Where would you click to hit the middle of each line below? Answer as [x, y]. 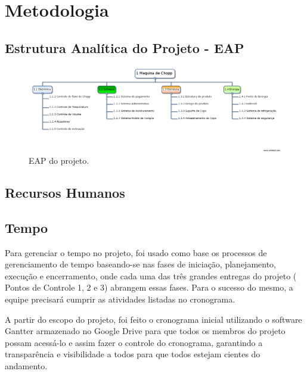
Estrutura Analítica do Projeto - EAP [125, 47]
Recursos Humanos [65, 192]
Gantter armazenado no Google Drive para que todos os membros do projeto [145, 331]
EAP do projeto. [59, 160]
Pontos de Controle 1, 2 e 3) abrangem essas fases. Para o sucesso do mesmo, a [149, 287]
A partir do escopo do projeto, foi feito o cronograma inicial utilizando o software [153, 319]
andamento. [26, 365]
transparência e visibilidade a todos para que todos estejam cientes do [133, 354]
